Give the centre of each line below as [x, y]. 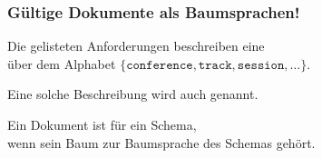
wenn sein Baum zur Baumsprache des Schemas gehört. [161, 142]
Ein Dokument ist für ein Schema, [102, 124]
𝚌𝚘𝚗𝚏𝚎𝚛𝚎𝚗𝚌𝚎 [160, 65]
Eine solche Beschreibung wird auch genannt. [133, 94]
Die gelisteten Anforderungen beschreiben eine [136, 46]
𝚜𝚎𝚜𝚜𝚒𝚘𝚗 [261, 65]
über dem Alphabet [62, 63]
